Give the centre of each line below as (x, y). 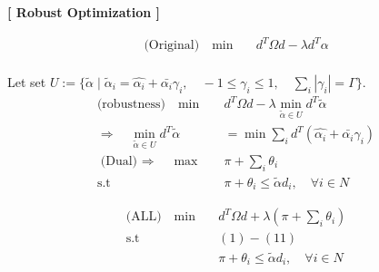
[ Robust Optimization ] (84, 12)
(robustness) (131, 105)
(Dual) (119, 161)
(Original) (172, 46)
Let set (27, 81)
